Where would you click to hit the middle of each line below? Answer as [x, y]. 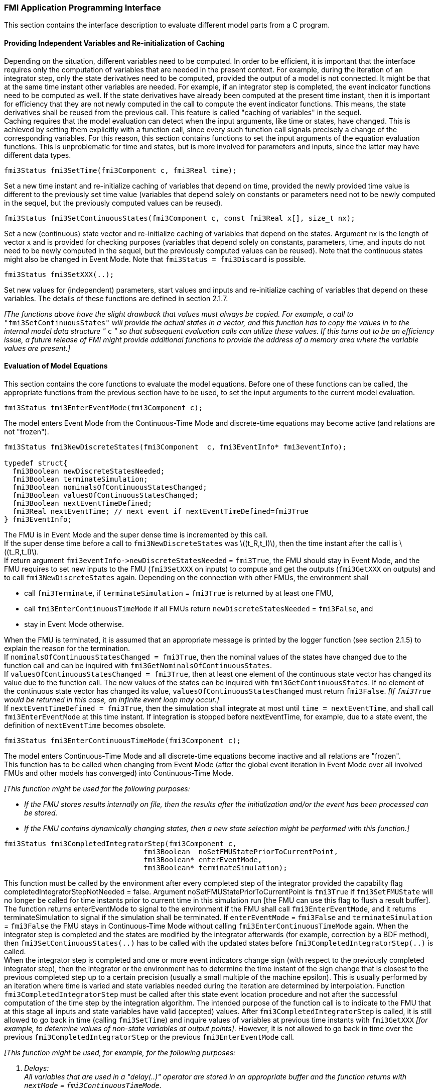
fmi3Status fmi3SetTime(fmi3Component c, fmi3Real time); [120, 170]
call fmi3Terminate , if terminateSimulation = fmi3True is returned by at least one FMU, [179, 593]
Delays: [37, 1068]
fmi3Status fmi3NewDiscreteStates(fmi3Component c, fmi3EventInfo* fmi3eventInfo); [175, 447]
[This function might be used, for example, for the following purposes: [120, 1052]
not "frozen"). [27, 431]
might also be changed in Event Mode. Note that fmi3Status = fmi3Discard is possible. [155, 259]
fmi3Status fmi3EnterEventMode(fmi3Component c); [104, 407]
